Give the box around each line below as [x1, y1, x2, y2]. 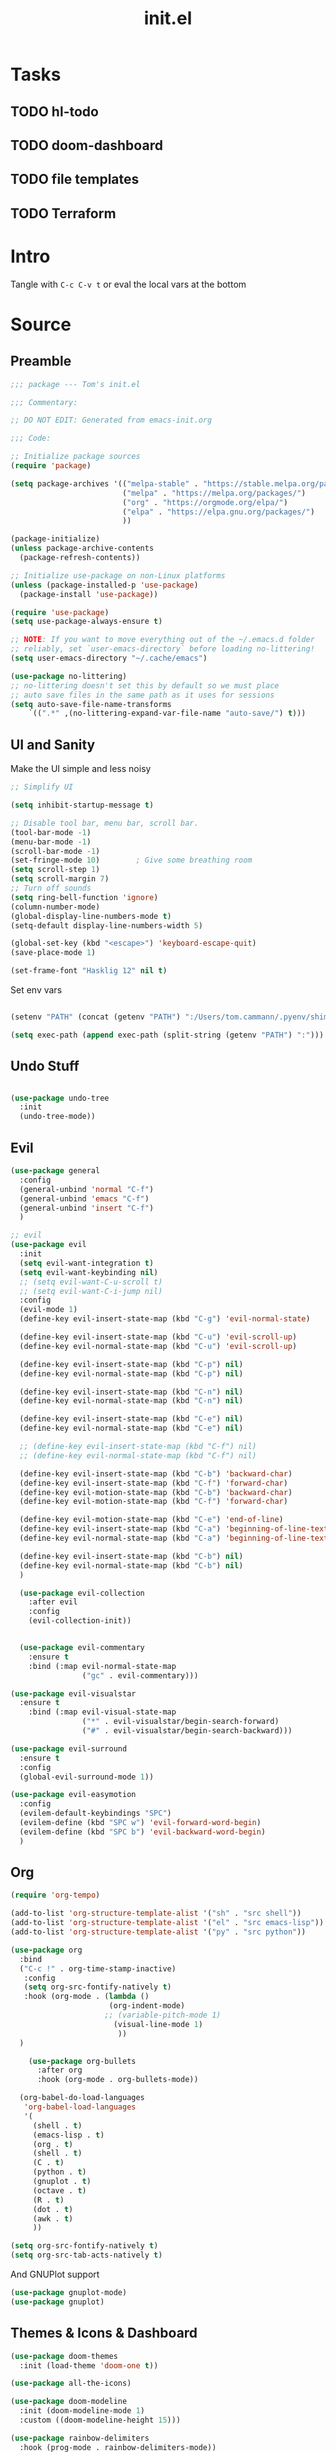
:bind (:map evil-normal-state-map [28, 1661, 177, 1671]
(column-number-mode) [10, 902, 101, 912]
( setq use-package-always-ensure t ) [10, 617, 163, 627]
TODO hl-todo [10, 103, 99, 120]
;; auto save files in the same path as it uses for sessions [10, 690, 275, 700]
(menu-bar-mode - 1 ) [10, 837, 92, 847]
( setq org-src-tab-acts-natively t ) [10, 2250, 163, 2261]
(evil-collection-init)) [28, 1616, 132, 1626]
